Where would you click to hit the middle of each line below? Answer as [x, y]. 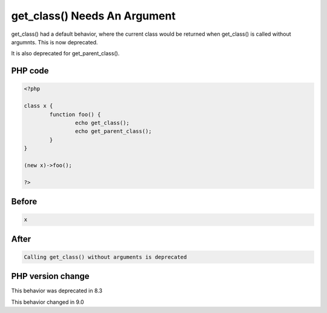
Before [24, 202]
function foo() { [75, 114]
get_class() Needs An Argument [93, 16]
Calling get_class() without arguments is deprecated [105, 257]
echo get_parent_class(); [113, 131]
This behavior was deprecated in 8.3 [57, 291]
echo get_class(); [102, 123]
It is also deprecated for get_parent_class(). [65, 53]
